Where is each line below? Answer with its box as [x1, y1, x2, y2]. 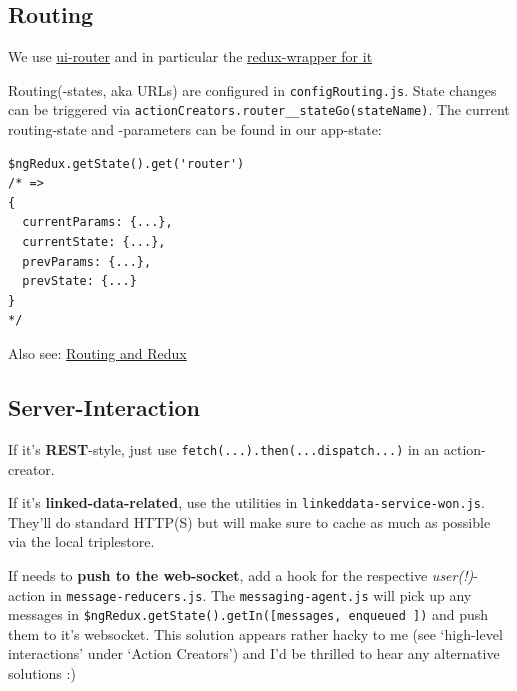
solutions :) [8, 663, 76, 684]
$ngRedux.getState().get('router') [8, 156, 245, 171]
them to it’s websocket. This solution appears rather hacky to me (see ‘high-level [8, 623, 503, 644]
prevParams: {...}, [22, 254, 152, 269]
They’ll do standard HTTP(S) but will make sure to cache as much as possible [8, 511, 491, 532]
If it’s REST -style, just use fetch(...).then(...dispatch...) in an [8, 438, 440, 459]
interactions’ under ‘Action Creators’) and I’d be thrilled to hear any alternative [8, 643, 500, 664]
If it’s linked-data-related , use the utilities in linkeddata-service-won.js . [8, 492, 485, 513]
